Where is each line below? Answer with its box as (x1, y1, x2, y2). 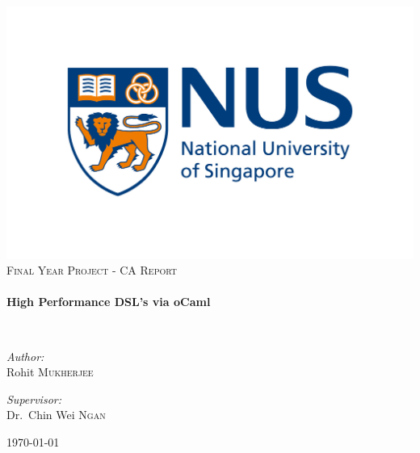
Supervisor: (6, 390, 61, 407)
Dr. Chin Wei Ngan (6, 406, 106, 423)
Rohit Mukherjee (6, 363, 94, 380)
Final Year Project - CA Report (6, 262, 177, 279)
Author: (6, 347, 44, 364)
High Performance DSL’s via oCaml (6, 293, 211, 310)
